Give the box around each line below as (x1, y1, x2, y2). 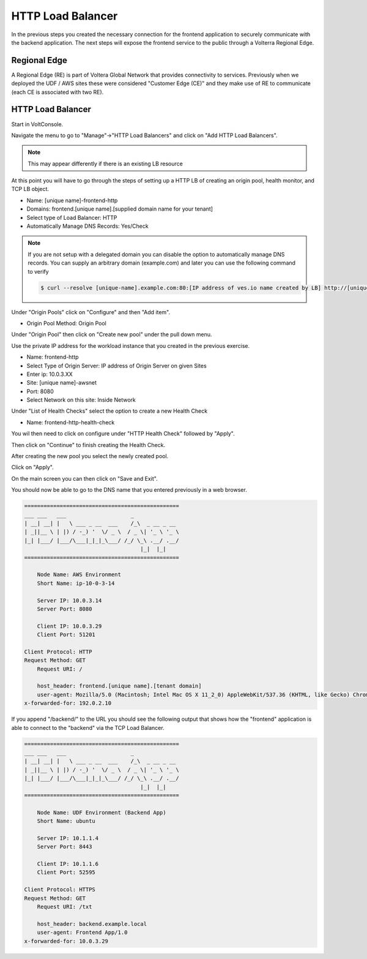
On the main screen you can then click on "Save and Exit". (11, 475, 158, 482)
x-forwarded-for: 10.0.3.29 (24, 938, 108, 944)
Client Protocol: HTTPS (24, 886, 96, 893)
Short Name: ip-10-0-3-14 (37, 579, 115, 587)
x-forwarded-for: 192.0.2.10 (24, 700, 112, 707)
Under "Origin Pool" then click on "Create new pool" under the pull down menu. (11, 331, 212, 338)
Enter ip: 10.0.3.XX (26, 370, 73, 378)
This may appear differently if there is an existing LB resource (28, 160, 183, 167)
